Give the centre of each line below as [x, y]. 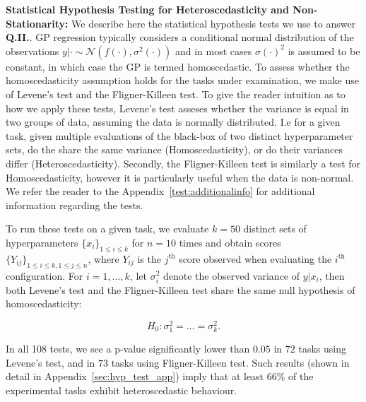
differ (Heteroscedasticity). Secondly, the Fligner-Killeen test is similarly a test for [183, 163]
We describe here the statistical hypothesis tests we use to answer [214, 23]
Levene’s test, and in [51, 362]
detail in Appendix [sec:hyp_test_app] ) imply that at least [135, 376]
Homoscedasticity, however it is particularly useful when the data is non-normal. [180, 177]
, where [104, 258]
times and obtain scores [230, 242]
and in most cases [213, 51]
